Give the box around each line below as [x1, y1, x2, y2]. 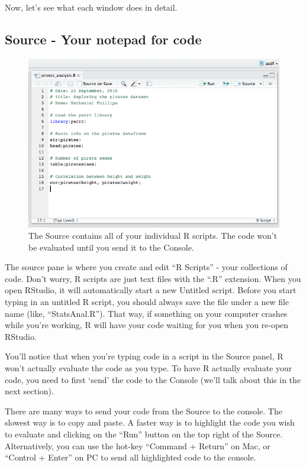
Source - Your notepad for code [5, 30, 202, 48]
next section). [5, 385, 54, 397]
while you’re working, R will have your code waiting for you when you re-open [5, 319, 289, 331]
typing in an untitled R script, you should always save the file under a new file [5, 296, 289, 308]
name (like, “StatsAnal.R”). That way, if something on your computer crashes [5, 307, 288, 319]
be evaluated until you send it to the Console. [28, 241, 194, 253]
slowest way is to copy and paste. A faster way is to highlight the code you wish [5, 416, 295, 429]
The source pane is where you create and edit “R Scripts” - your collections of [5, 261, 288, 273]
